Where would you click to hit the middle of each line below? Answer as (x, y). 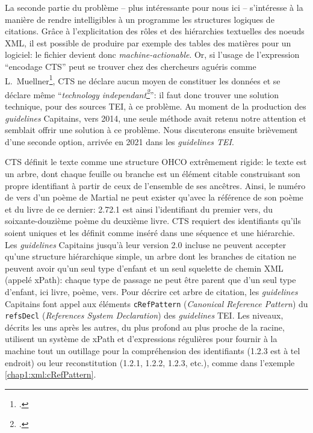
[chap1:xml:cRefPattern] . (51, 374)
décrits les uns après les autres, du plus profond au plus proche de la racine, (145, 327)
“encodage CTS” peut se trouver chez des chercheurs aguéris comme (131, 66)
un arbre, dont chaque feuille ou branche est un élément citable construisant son (153, 174)
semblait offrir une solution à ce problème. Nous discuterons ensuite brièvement (151, 130)
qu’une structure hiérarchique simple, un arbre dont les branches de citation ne (150, 256)
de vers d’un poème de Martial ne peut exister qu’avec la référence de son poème (154, 197)
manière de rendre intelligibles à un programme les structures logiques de (140, 19)
